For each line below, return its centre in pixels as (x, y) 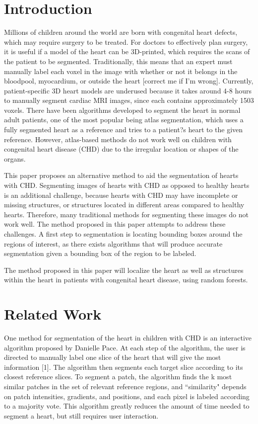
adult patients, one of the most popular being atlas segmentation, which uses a (124, 120)
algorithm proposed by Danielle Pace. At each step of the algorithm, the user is (125, 347)
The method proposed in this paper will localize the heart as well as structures (124, 270)
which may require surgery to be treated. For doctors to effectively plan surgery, (126, 42)
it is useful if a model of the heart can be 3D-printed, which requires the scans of (127, 51)
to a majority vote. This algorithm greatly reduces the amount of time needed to (127, 406)
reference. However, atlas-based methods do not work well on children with (118, 139)
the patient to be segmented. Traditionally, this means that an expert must (118, 61)
